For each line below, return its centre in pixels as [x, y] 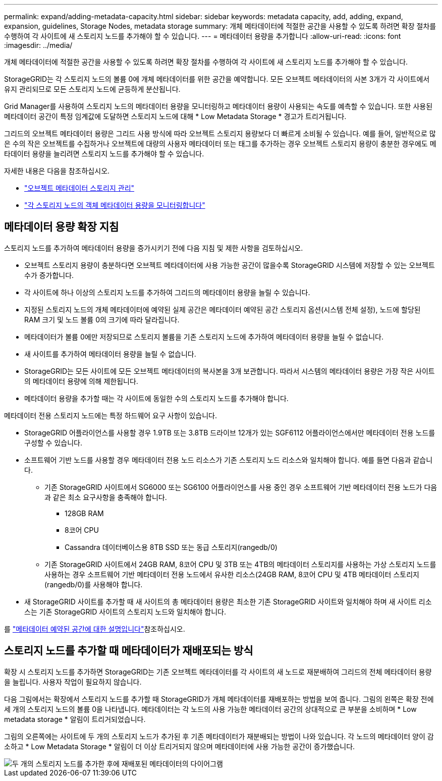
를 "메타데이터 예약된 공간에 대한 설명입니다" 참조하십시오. [95, 629]
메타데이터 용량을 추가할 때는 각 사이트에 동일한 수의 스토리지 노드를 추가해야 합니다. [156, 398]
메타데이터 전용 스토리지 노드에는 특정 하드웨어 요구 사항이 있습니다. [111, 415]
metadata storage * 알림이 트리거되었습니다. [75, 719]
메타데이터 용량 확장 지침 [62, 227]
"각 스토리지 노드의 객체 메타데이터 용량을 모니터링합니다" [115, 205]
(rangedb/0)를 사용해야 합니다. [94, 584]
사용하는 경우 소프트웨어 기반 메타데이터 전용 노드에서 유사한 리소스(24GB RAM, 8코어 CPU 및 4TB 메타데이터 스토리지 [232, 574]
